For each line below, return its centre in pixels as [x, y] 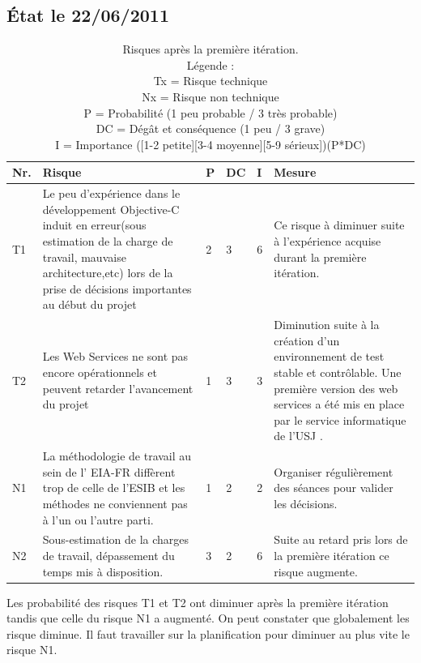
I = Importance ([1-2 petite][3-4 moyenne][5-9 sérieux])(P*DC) [210, 144]
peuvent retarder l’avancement [118, 388]
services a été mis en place [339, 404]
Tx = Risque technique [210, 81]
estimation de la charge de [108, 240]
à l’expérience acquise [327, 240]
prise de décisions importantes [117, 288]
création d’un [307, 340]
